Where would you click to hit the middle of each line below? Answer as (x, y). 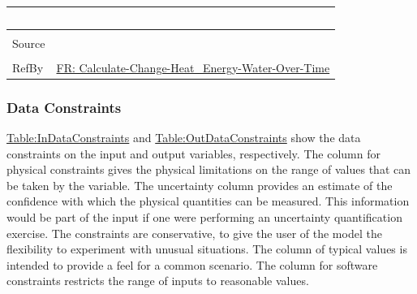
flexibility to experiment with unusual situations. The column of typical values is (207, 249)
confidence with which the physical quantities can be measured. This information (208, 201)
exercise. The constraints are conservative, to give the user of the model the (194, 233)
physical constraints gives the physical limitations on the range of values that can (208, 169)
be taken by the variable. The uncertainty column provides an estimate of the (200, 185)
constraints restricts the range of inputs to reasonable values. (158, 281)
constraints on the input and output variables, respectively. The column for (193, 153)
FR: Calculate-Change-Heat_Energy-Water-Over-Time (193, 67)
